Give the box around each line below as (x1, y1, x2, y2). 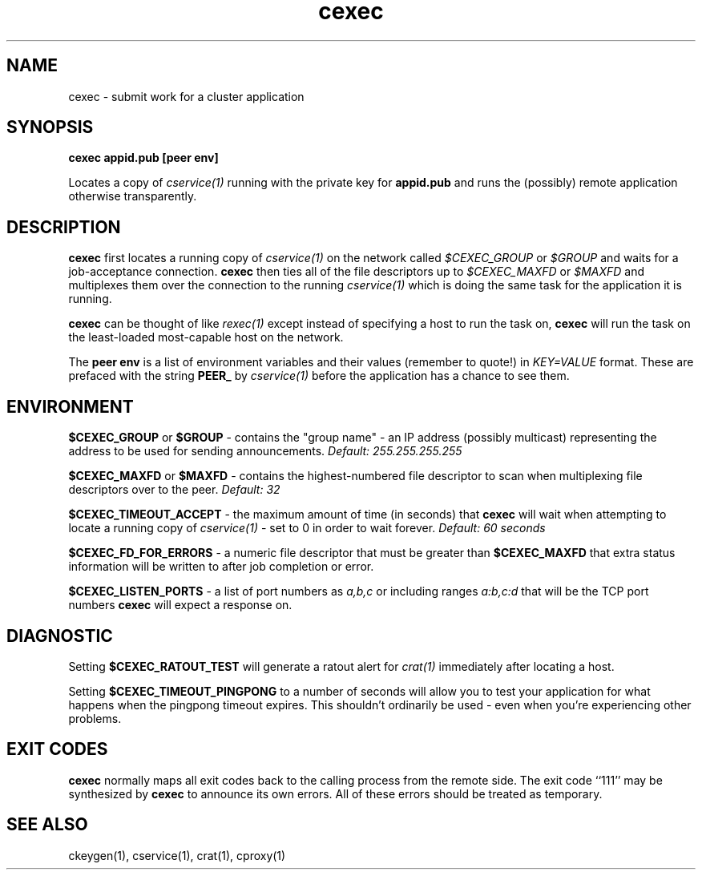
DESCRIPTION (6, 216, 121, 237)
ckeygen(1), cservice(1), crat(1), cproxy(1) (68, 848, 286, 862)
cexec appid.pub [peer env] (68, 151, 219, 165)
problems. (68, 711, 122, 725)
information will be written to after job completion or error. (68, 559, 374, 574)
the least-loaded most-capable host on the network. (68, 330, 344, 345)
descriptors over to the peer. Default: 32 (68, 482, 280, 497)
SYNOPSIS (6, 117, 94, 138)
